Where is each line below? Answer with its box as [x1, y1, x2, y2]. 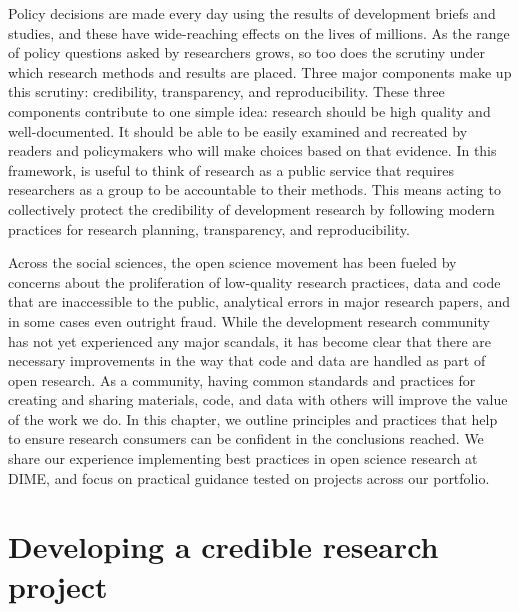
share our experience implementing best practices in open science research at [8, 448, 478, 469]
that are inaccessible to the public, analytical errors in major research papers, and [8, 291, 510, 312]
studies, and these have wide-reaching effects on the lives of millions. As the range [8, 22, 510, 43]
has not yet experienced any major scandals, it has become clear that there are [8, 330, 492, 351]
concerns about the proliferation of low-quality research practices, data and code [8, 271, 501, 292]
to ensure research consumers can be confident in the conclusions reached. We [8, 428, 484, 449]
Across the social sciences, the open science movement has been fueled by [8, 252, 457, 273]
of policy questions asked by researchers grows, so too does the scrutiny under [8, 42, 485, 63]
